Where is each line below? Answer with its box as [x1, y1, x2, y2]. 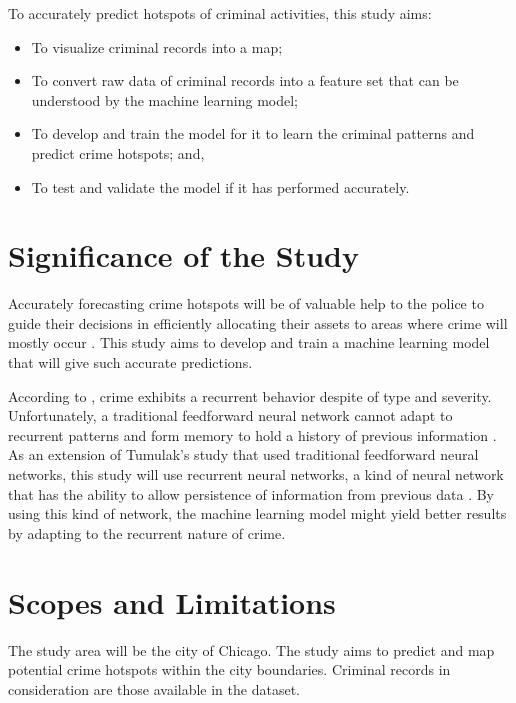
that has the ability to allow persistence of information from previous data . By [8, 483, 495, 504]
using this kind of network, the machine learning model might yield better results [8, 503, 507, 524]
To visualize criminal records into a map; [31, 36, 283, 57]
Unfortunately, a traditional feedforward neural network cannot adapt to [8, 405, 453, 426]
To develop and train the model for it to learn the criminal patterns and [31, 123, 475, 144]
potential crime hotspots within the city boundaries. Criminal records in [8, 659, 451, 680]
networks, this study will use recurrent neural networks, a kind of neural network [8, 464, 504, 485]
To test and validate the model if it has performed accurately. [31, 176, 410, 197]
